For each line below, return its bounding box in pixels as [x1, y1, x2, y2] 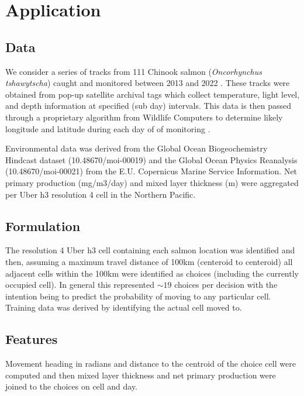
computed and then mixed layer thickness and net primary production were [5, 369, 276, 381]
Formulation [5, 216, 81, 235]
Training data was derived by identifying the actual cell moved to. [5, 301, 242, 314]
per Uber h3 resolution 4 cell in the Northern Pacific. [5, 188, 196, 200]
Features [5, 330, 58, 348]
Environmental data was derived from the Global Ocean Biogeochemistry [5, 142, 268, 154]
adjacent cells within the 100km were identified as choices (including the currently [5, 267, 299, 279]
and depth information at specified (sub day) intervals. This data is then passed [5, 99, 292, 112]
